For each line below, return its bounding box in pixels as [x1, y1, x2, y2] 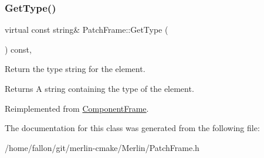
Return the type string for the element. [5, 63, 145, 75]
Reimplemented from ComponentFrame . [5, 102, 149, 114]
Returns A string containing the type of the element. [5, 83, 194, 94]
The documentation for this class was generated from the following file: [5, 122, 260, 134]
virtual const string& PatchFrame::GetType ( [5, 23, 168, 36]
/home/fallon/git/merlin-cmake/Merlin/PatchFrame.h [5, 141, 199, 153]
